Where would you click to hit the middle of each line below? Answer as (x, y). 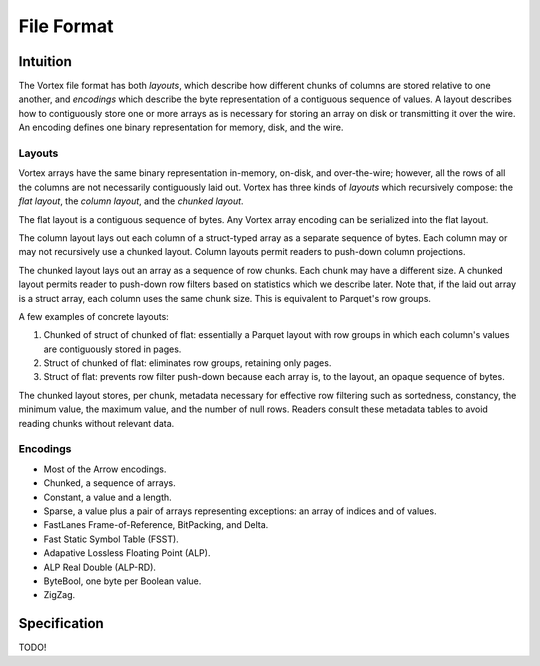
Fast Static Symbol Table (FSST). (111, 539)
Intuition (45, 61)
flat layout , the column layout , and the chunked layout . (131, 201)
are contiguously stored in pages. (112, 349)
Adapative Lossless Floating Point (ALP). (127, 553)
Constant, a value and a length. (107, 497)
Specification (61, 623)
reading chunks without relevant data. (96, 423)
